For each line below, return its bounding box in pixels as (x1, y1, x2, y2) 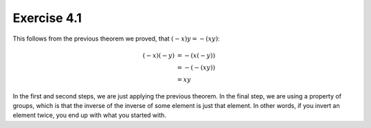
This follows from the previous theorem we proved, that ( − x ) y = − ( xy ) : (12, 34, 220, 43)
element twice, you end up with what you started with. (12, 111, 166, 120)
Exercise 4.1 (12, 10, 82, 25)
